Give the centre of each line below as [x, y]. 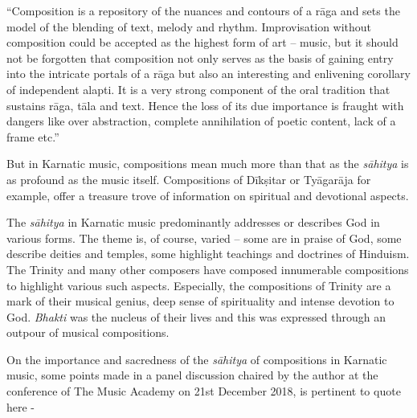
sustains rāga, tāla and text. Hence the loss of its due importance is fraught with [205, 105]
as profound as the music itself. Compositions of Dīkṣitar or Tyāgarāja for [189, 179]
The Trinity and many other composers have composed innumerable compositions [208, 269]
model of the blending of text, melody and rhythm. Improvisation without [189, 26]
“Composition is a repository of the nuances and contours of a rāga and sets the [203, 10]
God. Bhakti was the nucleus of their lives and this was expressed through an [196, 316]
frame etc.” [33, 136]
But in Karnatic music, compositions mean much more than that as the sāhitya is [208, 164]
